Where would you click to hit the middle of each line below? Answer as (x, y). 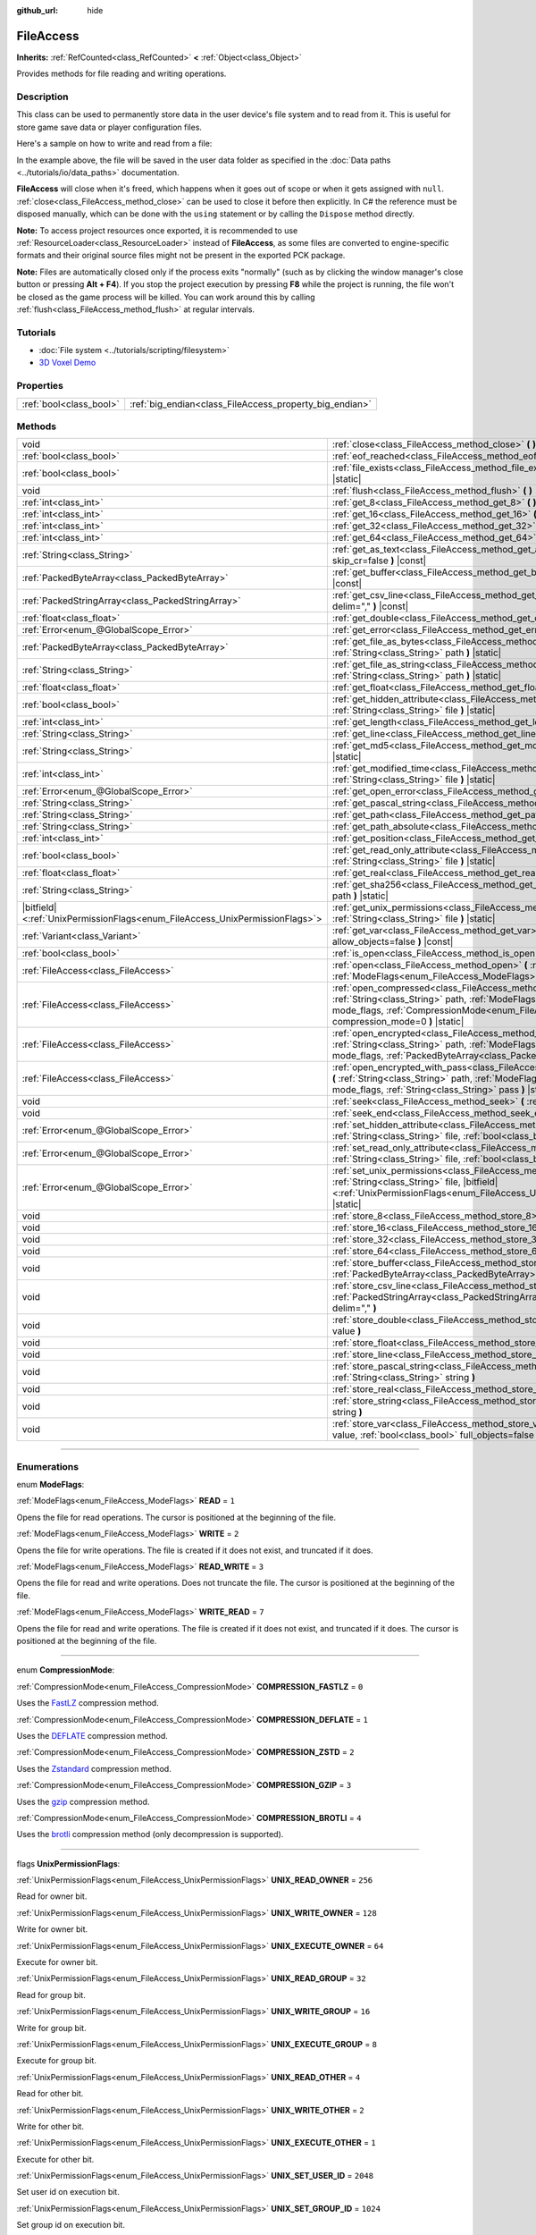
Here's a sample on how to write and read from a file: (114, 144)
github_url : (37, 10)
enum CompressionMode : (66, 1670)
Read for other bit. (50, 2094)
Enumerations (48, 1466)
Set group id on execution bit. (71, 2225)
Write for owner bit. (52, 1929)
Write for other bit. (50, 2126)
